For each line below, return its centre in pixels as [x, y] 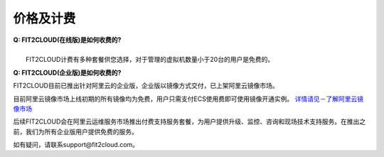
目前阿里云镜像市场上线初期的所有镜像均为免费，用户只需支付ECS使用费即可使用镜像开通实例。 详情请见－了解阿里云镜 [188, 99]
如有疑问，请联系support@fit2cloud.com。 [76, 145]
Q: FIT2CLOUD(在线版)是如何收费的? [67, 40]
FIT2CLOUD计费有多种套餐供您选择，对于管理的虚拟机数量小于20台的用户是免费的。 [150, 60]
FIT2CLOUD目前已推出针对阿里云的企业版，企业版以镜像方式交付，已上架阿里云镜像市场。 [146, 86]
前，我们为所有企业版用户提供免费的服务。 [75, 131]
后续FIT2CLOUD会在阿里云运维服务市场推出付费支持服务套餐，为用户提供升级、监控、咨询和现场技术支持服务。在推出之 [190, 121]
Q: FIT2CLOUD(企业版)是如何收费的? [67, 72]
